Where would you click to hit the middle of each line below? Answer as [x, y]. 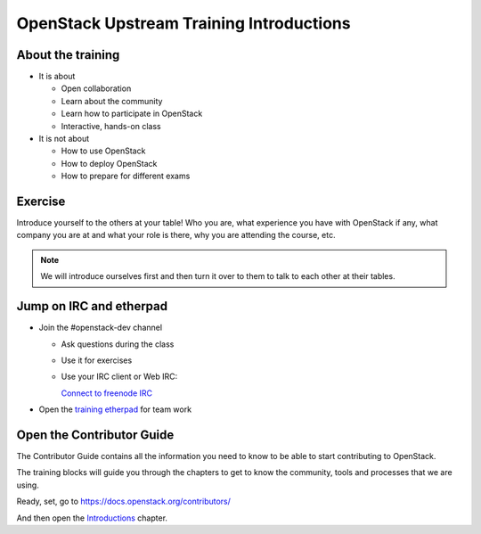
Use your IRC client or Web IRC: [119, 377]
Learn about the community [112, 101]
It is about [57, 77]
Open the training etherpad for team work [115, 409]
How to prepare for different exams [126, 176]
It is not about [64, 139]
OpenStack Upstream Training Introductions [183, 23]
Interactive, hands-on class [111, 126]
